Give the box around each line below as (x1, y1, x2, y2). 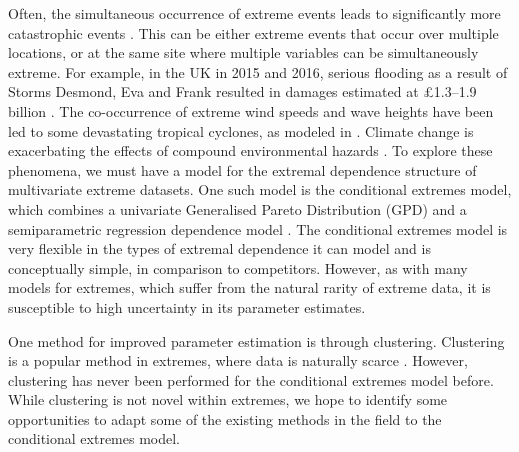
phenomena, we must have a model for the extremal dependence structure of (8, 159, 477, 180)
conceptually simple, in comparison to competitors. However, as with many (8, 257, 468, 278)
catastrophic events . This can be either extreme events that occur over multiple (8, 22, 499, 43)
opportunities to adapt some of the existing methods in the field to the (8, 408, 442, 429)
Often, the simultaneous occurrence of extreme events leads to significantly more (8, 3, 501, 23)
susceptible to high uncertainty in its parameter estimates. (8, 296, 366, 317)
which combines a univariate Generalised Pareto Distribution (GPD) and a (8, 198, 467, 219)
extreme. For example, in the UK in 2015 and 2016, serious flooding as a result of (8, 61, 508, 82)
